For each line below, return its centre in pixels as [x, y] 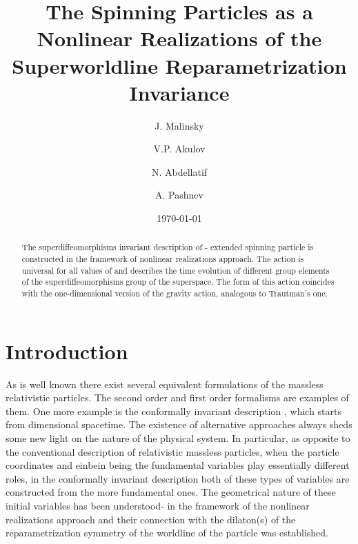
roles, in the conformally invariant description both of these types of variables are [178, 478]
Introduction [67, 351]
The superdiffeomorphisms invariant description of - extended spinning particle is [168, 247]
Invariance [179, 92]
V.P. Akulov [179, 149]
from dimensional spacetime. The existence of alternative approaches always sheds [179, 424]
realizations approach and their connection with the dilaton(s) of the [151, 519]
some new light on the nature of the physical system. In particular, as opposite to [178, 438]
